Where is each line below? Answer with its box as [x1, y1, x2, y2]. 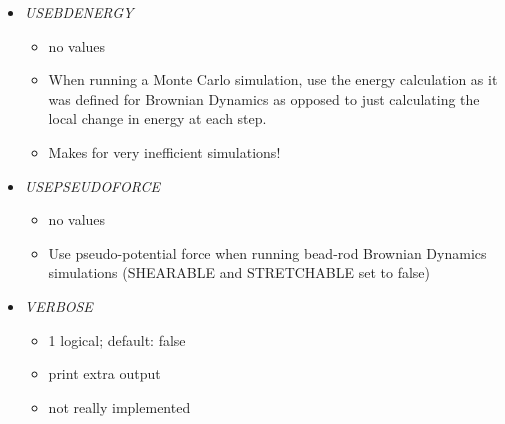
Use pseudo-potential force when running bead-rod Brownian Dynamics [48, 242, 487, 263]
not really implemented [48, 396, 191, 417]
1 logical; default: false [48, 329, 186, 350]
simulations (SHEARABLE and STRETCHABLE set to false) [48, 262, 431, 283]
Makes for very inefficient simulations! [48, 141, 281, 162]
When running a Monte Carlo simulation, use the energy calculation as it [48, 69, 498, 90]
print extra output [48, 363, 161, 384]
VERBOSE [24, 295, 93, 316]
